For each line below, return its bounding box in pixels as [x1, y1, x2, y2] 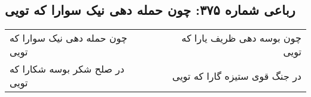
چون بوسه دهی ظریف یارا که [181, 31, 301, 45]
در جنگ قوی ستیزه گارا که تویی [172, 68, 301, 83]
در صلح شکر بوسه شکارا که [10, 62, 124, 76]
